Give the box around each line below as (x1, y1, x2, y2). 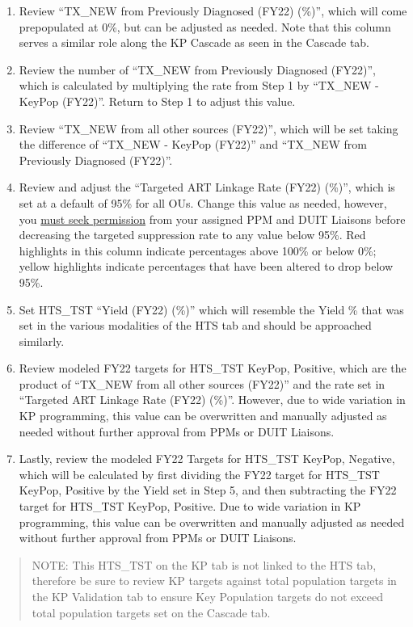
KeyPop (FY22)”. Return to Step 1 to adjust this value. (19, 92, 296, 109)
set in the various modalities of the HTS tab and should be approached (19, 317, 372, 334)
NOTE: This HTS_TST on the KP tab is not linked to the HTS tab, (32, 556, 377, 573)
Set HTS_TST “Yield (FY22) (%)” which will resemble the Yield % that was (19, 301, 404, 318)
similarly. (19, 332, 65, 349)
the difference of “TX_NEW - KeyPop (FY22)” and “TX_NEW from (19, 136, 367, 153)
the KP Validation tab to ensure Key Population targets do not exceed (32, 588, 384, 604)
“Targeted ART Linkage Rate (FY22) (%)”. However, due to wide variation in (19, 391, 406, 408)
